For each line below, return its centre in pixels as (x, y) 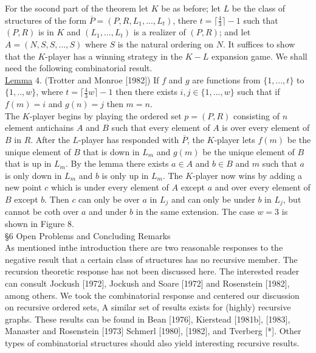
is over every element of (266, 128)
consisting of (256, 115)
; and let (235, 32)
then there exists (146, 92)
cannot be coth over (42, 211)
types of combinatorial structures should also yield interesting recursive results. (152, 342)
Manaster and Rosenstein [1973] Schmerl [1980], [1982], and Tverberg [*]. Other (153, 331)
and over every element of (263, 187)
